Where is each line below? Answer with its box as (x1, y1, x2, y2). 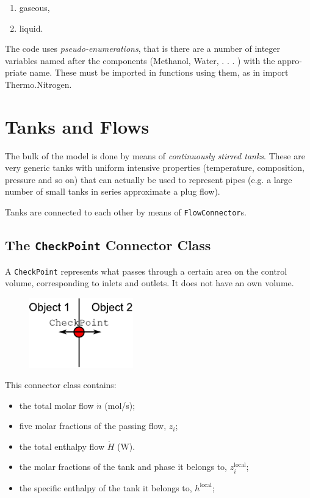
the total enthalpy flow (19, 439, 105, 452)
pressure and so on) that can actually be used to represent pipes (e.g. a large (5, 173, 292, 186)
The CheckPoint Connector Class (5, 236, 211, 254)
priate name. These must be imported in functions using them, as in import (5, 66, 289, 79)
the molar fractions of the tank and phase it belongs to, (19, 460, 228, 473)
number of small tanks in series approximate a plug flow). (5, 185, 220, 198)
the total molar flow (19, 399, 94, 411)
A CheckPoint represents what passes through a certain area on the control (5, 264, 287, 277)
